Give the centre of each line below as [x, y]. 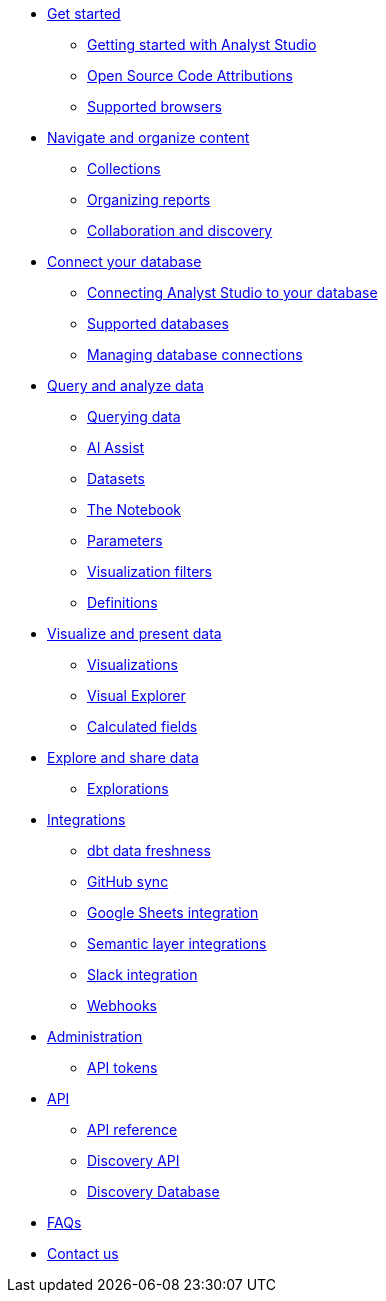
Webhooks [122, 1005]
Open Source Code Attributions [190, 75]
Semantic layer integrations [177, 943]
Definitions [122, 602]
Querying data [134, 416]
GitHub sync [128, 881]
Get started [84, 13]
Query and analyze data [125, 385]
